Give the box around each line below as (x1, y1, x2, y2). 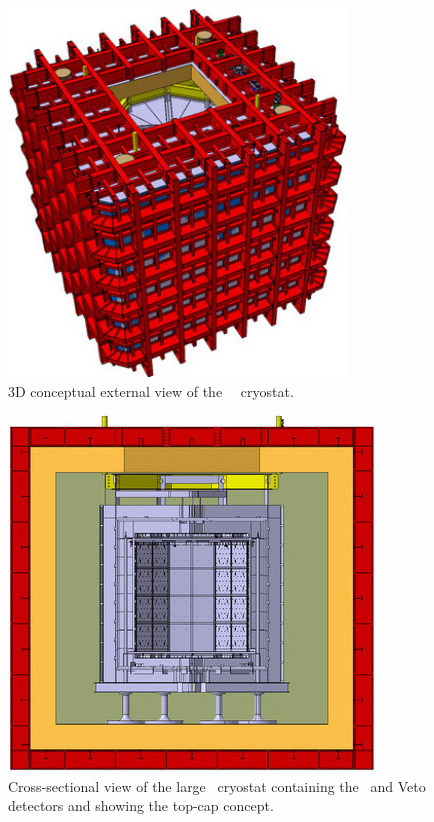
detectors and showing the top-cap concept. (8, 795, 274, 816)
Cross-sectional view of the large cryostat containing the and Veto (8, 775, 426, 796)
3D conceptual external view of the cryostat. (8, 380, 294, 401)
